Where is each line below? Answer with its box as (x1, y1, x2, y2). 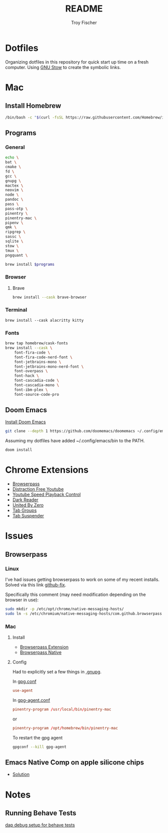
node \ (5, 192, 19, 198)
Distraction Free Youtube (12, 486, 64, 492)
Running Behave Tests (5, 808, 76, 817)
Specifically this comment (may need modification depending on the (5, 591, 146, 598)
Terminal (5, 306, 27, 313)
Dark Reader (12, 497, 38, 503)
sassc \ (5, 234, 21, 239)
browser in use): (5, 597, 39, 603)
